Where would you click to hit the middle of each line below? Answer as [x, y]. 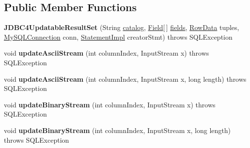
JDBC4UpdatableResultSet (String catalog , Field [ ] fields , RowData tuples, [122, 27]
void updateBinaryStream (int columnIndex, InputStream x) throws [110, 104]
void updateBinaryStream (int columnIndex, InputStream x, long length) [117, 130]
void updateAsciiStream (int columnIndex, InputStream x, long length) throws [125, 79]
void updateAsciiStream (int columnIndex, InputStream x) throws [107, 53]
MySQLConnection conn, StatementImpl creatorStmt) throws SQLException [118, 37]
